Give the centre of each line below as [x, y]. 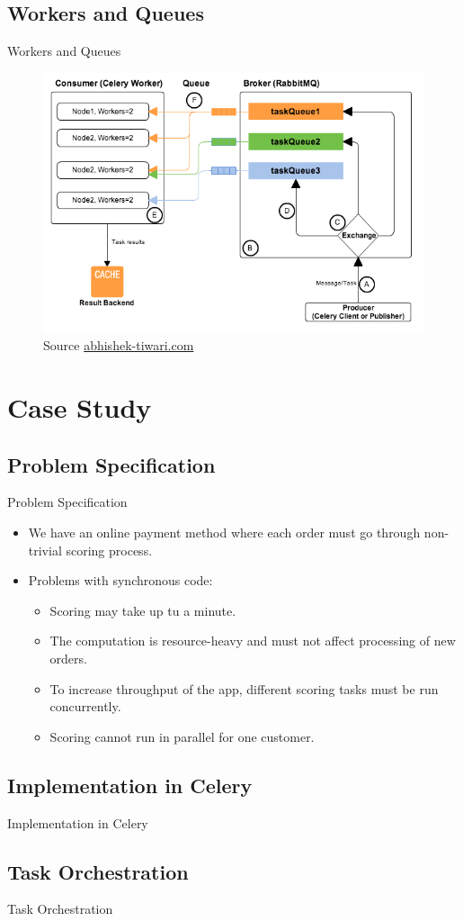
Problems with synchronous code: [120, 580]
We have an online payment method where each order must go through [224, 533]
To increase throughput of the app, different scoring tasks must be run [244, 688]
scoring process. [109, 550]
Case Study [80, 407]
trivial [45, 550]
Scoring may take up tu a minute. [143, 610]
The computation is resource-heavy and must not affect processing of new [253, 641]
